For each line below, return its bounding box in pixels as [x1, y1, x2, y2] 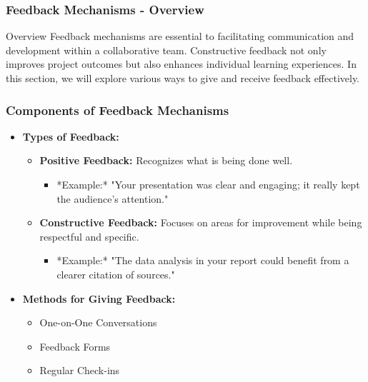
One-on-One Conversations [39, 315, 157, 330]
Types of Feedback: [22, 129, 119, 144]
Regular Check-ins [39, 363, 120, 378]
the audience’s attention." [56, 191, 169, 206]
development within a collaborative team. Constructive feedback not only [6, 42, 327, 57]
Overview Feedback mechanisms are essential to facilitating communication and [6, 29, 354, 44]
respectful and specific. [39, 228, 139, 243]
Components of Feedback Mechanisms [6, 101, 229, 119]
